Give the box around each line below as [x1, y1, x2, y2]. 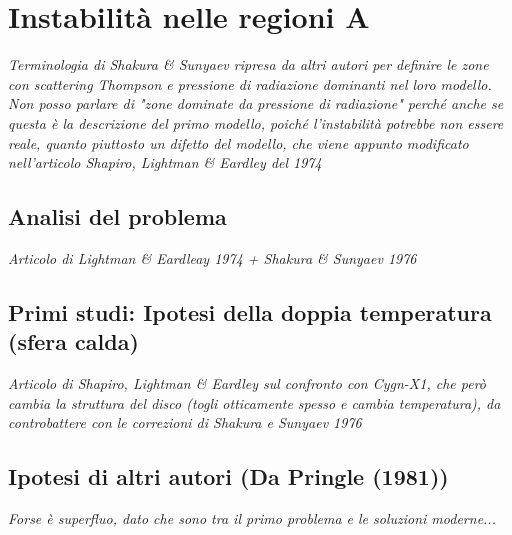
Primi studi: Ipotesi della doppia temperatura [8, 296, 492, 327]
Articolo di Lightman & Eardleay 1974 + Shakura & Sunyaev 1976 [8, 247, 417, 268]
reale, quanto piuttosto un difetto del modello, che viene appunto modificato [8, 132, 469, 153]
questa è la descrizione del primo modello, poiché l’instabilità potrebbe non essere [8, 112, 504, 133]
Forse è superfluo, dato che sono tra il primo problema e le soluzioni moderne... [8, 508, 496, 529]
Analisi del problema [8, 201, 227, 232]
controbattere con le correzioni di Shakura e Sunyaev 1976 [8, 412, 362, 433]
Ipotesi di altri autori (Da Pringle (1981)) [8, 461, 449, 492]
